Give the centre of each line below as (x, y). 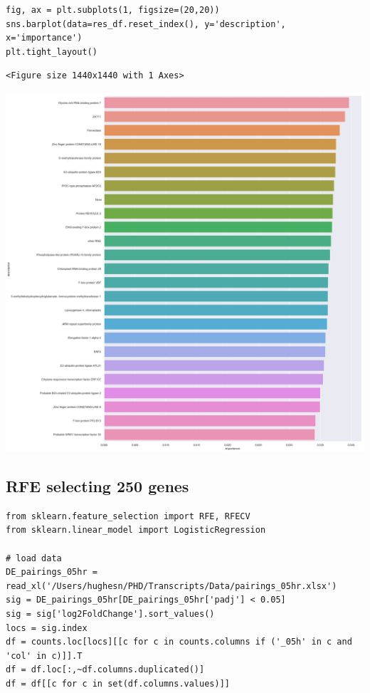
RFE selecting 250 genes (97, 485)
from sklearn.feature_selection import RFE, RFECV (128, 516)
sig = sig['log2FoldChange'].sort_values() (110, 614)
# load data (34, 558)
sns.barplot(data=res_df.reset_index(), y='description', (146, 24)
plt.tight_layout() (52, 52)
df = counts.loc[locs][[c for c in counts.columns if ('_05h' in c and (179, 642)
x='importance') (44, 38)
